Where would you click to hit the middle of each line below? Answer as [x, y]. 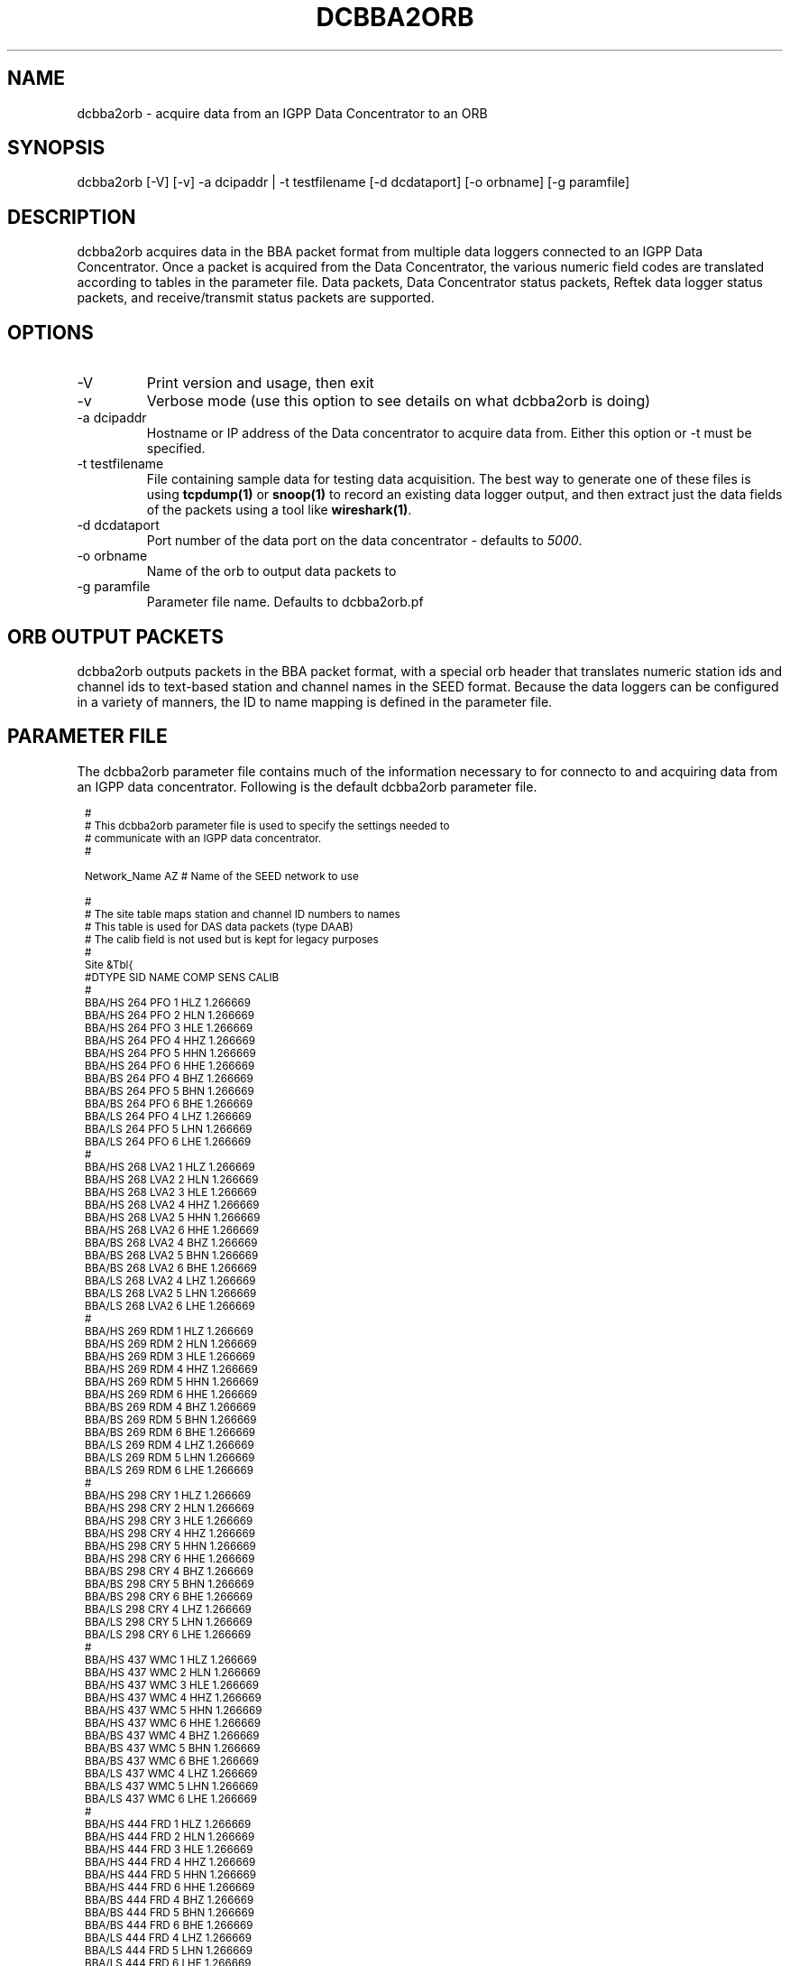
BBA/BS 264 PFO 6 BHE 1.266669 [169, 1104]
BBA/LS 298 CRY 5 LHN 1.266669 [169, 1622]
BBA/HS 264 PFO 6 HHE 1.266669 [170, 1066]
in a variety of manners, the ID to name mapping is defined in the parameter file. [315, 701]
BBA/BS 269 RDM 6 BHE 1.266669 [170, 1432]
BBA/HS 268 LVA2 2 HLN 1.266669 [172, 1179]
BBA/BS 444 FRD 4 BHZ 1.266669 [170, 1900]
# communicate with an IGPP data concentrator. [203, 838]
